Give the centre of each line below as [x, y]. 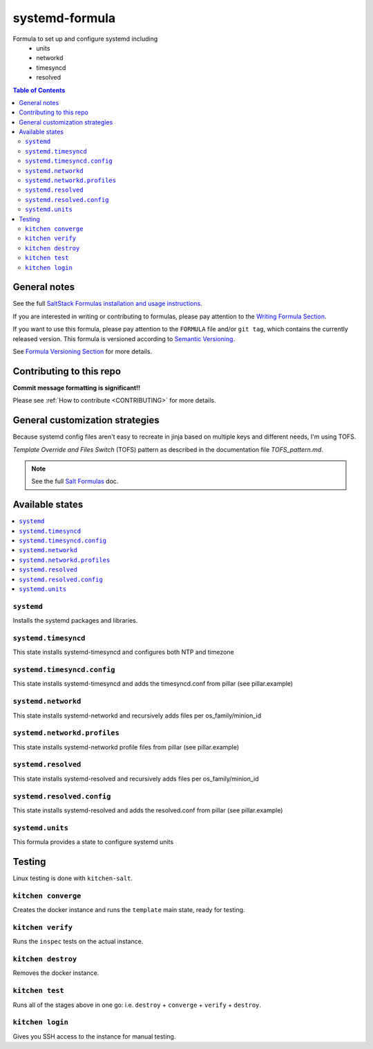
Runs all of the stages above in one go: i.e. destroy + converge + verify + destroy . [137, 1005]
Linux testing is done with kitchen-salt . [73, 878]
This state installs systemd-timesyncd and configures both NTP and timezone [123, 652]
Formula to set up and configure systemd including [85, 39]
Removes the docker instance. [56, 973]
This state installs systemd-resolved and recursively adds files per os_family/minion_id [136, 778]
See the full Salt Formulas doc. [75, 482]
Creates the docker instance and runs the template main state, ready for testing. [129, 910]
